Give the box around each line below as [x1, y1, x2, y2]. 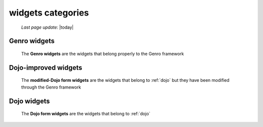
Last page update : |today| [21, 24, 74, 30]
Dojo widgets [9, 97, 50, 105]
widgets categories [9, 7, 89, 18]
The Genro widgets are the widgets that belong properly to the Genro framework [21, 51, 184, 56]
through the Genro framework [21, 84, 81, 90]
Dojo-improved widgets [9, 63, 82, 72]
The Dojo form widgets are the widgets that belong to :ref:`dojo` [21, 111, 150, 117]
